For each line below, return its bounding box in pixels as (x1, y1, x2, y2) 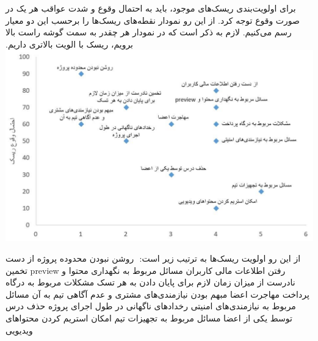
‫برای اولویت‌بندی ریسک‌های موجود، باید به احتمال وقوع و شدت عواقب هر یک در (5, 2, 296, 14)
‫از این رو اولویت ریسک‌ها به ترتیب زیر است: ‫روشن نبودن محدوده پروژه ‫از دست (5, 252, 301, 264)
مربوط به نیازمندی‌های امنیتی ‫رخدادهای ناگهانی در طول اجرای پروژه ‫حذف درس (5, 300, 296, 312)
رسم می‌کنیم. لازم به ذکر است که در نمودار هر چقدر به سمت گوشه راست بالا (5, 26, 292, 38)
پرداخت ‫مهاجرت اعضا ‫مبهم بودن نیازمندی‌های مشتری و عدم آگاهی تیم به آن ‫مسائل (5, 287, 309, 300)
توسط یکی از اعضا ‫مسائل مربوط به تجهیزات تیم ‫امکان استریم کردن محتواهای (5, 311, 292, 324)
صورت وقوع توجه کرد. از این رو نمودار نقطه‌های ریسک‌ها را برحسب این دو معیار (5, 13, 300, 26)
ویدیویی (5, 323, 33, 336)
